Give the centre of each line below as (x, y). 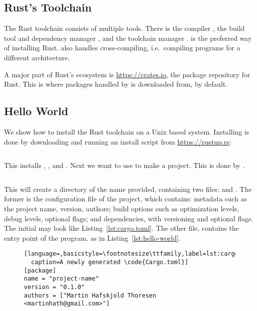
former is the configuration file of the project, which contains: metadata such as (126, 199)
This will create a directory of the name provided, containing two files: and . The (128, 189)
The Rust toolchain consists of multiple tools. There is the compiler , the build (125, 28)
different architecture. (37, 57)
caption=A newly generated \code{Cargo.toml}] (110, 262)
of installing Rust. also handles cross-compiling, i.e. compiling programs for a (122, 48)
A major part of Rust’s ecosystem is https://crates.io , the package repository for (127, 74)
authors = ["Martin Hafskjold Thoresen (90, 295)
